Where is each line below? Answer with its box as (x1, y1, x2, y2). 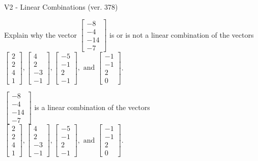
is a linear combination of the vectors (34, 101, 150, 112)
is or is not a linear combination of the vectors (109, 29, 254, 40)
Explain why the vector (4, 29, 77, 40)
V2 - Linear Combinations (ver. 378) (4, 2, 118, 12)
